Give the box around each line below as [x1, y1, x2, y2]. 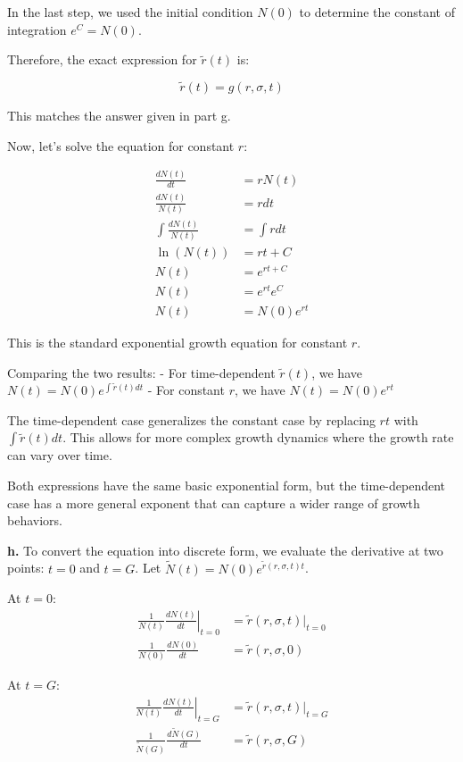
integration [7, 20, 67, 38]
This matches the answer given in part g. [7, 106, 231, 124]
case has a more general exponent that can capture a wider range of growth [7, 493, 420, 512]
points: [7, 558, 45, 577]
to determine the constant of [299, 3, 455, 21]
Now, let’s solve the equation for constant [7, 136, 235, 155]
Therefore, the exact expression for [7, 50, 197, 69]
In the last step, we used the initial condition [7, 3, 253, 21]
